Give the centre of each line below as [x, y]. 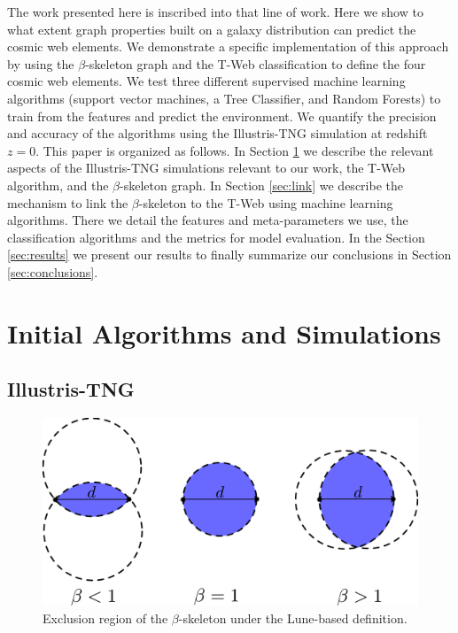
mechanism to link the [68, 202]
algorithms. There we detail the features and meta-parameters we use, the [208, 220]
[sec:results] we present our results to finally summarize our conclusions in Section [229, 255]
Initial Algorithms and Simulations [224, 332]
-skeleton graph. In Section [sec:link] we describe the [261, 185]
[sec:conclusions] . [53, 271]
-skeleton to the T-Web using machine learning [266, 202]
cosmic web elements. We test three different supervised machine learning [206, 81]
